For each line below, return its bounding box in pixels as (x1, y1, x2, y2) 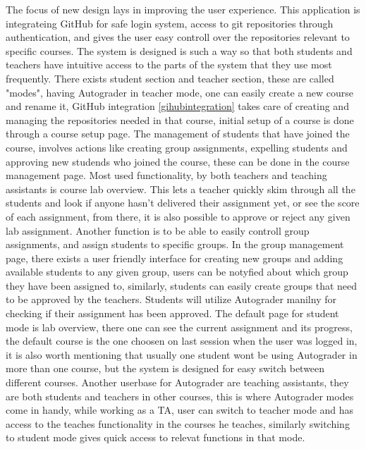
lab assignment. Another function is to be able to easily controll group (6, 223, 310, 238)
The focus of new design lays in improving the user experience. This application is (6, 2, 360, 16)
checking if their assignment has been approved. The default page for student (6, 306, 339, 321)
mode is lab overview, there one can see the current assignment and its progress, (6, 319, 353, 334)
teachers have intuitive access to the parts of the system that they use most (6, 57, 332, 72)
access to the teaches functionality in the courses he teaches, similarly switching (6, 416, 350, 431)
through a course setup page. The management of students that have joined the (6, 126, 350, 141)
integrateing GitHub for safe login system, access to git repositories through (6, 16, 334, 30)
